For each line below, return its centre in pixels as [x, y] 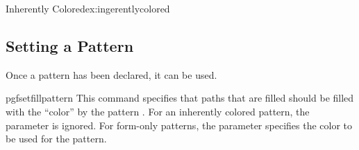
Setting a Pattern [70, 45]
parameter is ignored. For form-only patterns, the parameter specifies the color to [179, 125]
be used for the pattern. [56, 139]
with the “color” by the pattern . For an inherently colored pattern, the [158, 111]
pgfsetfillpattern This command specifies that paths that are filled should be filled [180, 98]
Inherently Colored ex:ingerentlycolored [88, 8]
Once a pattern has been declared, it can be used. [111, 74]
